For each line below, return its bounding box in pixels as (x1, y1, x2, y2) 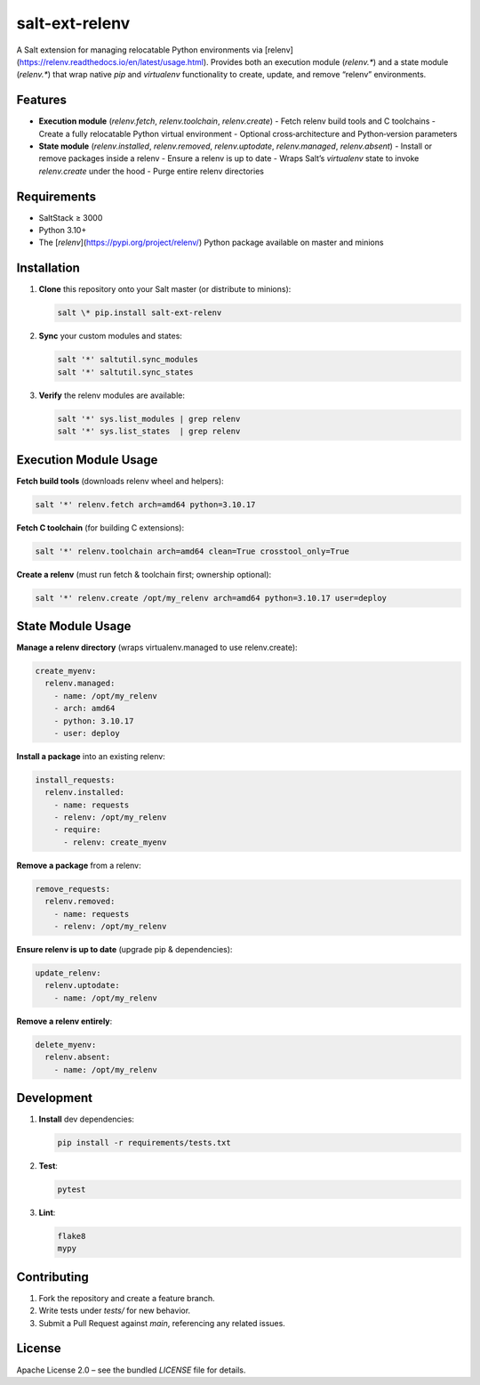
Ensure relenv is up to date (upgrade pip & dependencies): (16, 944, 233, 954)
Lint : (38, 1207, 56, 1218)
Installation (16, 261, 80, 276)
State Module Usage (16, 619, 132, 634)
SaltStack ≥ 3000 (38, 212, 103, 223)
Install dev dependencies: (38, 1114, 135, 1125)
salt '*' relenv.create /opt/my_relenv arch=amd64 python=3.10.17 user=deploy (35, 593, 387, 603)
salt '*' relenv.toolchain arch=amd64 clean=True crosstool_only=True (35, 546, 350, 556)
